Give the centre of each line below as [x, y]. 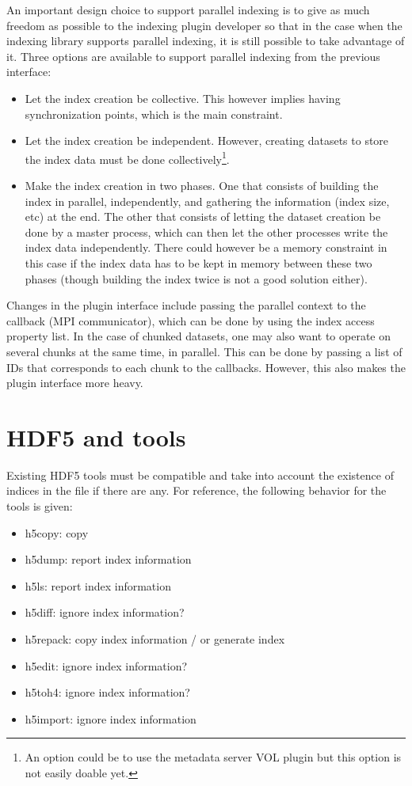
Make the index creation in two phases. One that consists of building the [202, 185]
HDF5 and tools [96, 437]
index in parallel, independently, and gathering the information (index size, [207, 201]
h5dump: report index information [108, 559]
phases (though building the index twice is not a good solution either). [196, 278]
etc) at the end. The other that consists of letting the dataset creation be [203, 216]
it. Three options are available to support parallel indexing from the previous [193, 56]
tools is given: [40, 506]
